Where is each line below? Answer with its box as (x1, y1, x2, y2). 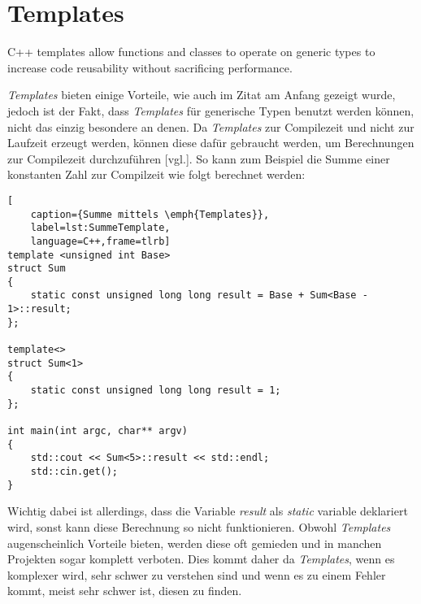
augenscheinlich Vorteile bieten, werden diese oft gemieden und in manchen (7, 534, 382, 551)
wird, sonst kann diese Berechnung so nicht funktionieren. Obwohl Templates (7, 518, 391, 535)
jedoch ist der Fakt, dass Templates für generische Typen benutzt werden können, (7, 102, 414, 119)
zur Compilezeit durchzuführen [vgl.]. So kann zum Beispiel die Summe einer (7, 150, 390, 167)
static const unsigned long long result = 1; (30, 385, 281, 397)
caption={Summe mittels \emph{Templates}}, (30, 208, 270, 220)
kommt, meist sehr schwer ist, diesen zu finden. (7, 582, 242, 599)
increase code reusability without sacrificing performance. (7, 59, 293, 76)
